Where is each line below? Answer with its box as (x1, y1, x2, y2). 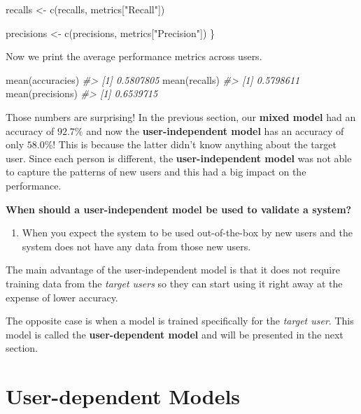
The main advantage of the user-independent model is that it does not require (6, 262, 340, 277)
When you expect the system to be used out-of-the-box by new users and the (22, 225, 353, 240)
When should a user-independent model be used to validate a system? (6, 201, 352, 216)
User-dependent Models (6, 382, 241, 411)
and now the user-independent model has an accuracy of (86, 123, 344, 138)
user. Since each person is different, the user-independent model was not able (6, 150, 352, 165)
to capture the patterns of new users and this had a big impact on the (6, 164, 306, 179)
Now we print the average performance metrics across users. (6, 49, 262, 64)
